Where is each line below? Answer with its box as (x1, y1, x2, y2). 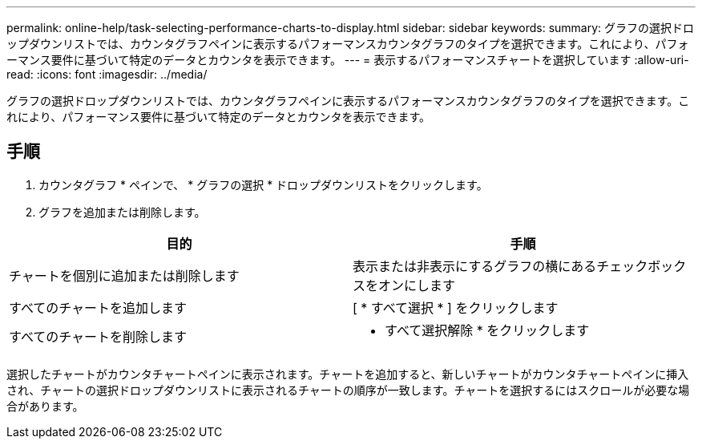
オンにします (378, 277, 456, 293)
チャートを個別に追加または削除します (9, 267, 240, 284)
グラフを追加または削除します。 (38, 204, 206, 219)
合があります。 (6, 398, 84, 413)
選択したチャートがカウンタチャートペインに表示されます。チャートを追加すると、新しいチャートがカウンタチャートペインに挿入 (6, 366, 689, 381)
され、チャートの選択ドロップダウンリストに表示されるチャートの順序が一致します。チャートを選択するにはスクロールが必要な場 (6, 382, 690, 397)
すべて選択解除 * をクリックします (385, 322, 590, 338)
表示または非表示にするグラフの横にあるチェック (353, 257, 648, 274)
